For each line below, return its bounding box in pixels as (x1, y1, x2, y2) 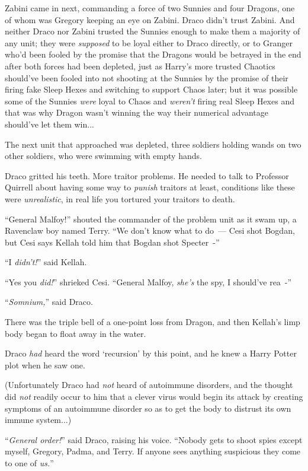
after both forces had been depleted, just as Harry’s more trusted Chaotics (5, 59, 275, 72)
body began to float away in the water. (5, 327, 146, 339)
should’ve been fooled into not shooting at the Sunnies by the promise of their (5, 71, 288, 84)
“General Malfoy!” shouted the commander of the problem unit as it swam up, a (5, 212, 297, 225)
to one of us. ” (5, 457, 54, 469)
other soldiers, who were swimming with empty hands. (5, 149, 202, 162)
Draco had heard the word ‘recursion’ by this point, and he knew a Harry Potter (5, 347, 297, 359)
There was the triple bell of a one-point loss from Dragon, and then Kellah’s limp (5, 316, 300, 328)
